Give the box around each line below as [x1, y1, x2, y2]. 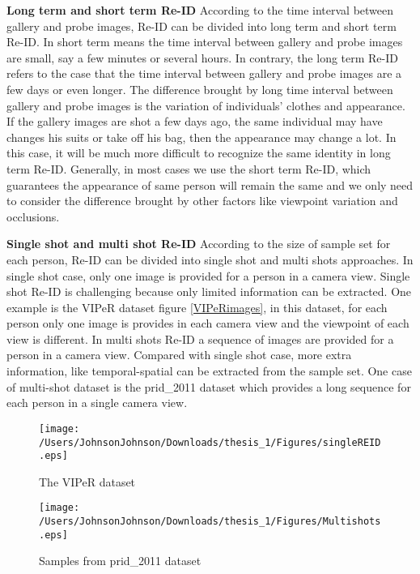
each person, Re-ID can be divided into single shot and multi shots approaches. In [6, 251, 414, 268]
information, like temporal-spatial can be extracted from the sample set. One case [6, 362, 412, 379]
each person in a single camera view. [6, 394, 188, 411]
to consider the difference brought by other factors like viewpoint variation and [6, 192, 398, 209]
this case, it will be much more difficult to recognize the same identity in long [6, 144, 391, 161]
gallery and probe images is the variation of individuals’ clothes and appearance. [6, 96, 405, 114]
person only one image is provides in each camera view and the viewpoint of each [6, 315, 409, 332]
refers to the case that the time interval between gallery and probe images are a [6, 65, 402, 82]
